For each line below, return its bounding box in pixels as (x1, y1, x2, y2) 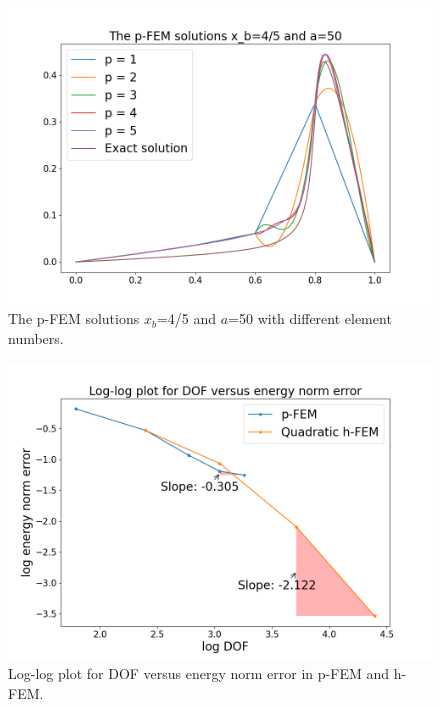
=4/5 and (156, 308, 217, 329)
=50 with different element (228, 308, 392, 329)
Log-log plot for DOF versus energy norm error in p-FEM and (8, 662, 389, 683)
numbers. (8, 327, 64, 348)
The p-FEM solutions (8, 308, 140, 329)
